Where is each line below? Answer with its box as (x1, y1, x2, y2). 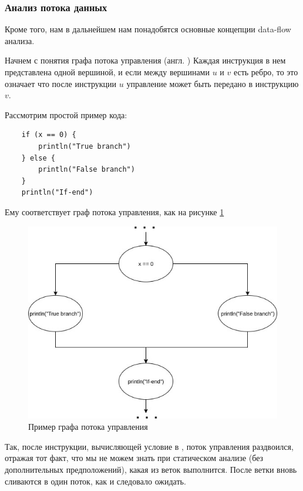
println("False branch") (38, 165, 135, 174)
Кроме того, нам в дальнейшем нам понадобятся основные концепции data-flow (5, 23, 291, 35)
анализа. (5, 34, 35, 46)
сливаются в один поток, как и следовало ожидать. (5, 475, 186, 487)
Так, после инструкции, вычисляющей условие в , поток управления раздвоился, (5, 440, 294, 452)
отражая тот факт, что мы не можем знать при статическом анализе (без (5, 452, 264, 464)
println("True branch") (38, 142, 131, 151)
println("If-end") (21, 188, 93, 197)
